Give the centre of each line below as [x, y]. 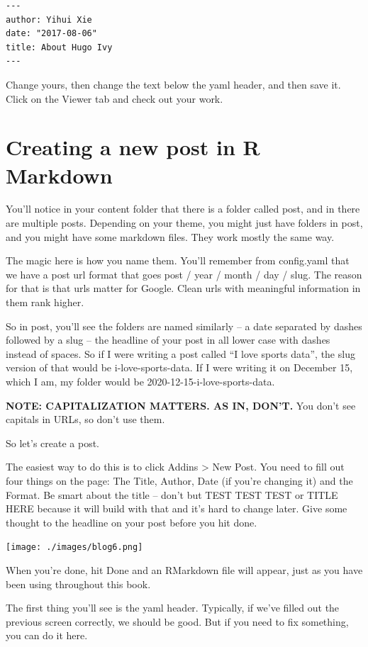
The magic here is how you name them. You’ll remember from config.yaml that [178, 260]
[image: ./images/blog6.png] [74, 547]
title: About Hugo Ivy [59, 47]
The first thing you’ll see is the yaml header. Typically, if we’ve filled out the [173, 608]
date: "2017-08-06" [51, 34]
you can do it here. [47, 635]
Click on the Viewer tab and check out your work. [115, 98]
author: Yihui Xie [49, 19]
